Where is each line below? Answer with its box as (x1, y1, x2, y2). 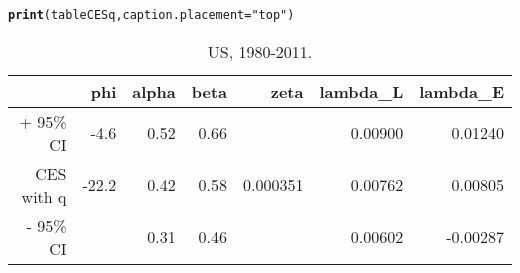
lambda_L (319, 79, 404, 103)
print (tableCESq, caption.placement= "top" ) (8, 8, 295, 22)
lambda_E (419, 79, 504, 103)
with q (21, 184, 67, 208)
